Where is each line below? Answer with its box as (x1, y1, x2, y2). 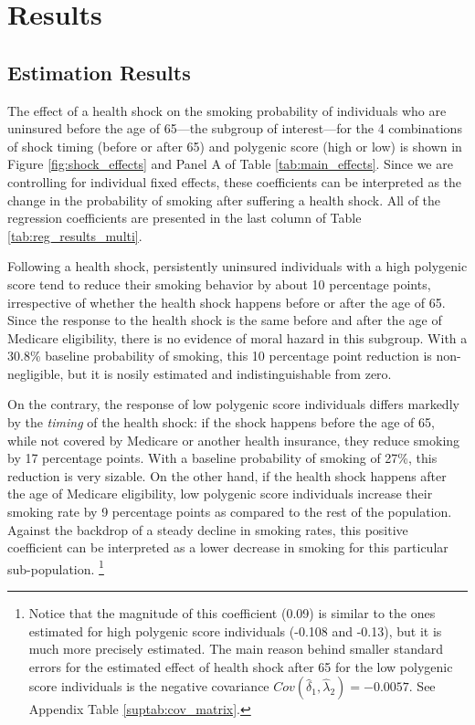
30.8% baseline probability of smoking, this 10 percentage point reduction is (7, 346, 432, 365)
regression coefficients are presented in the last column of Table (7, 208, 362, 227)
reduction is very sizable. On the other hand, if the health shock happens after (7, 466, 447, 485)
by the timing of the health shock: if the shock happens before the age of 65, (7, 413, 435, 432)
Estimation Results (7, 58, 191, 86)
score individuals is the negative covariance (28, 677, 269, 696)
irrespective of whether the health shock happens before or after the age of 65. (7, 292, 446, 311)
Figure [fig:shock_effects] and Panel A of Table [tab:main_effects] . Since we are (7, 154, 453, 173)
